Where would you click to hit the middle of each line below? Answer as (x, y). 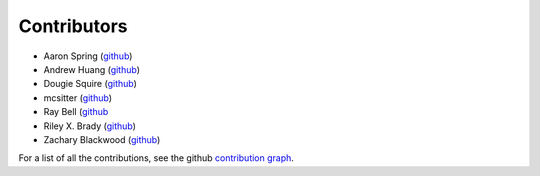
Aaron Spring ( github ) (88, 56)
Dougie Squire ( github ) (90, 84)
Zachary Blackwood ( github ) (102, 139)
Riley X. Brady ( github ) (90, 126)
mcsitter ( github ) (78, 97)
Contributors (73, 26)
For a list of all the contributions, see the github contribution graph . (156, 158)
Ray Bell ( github (76, 112)
